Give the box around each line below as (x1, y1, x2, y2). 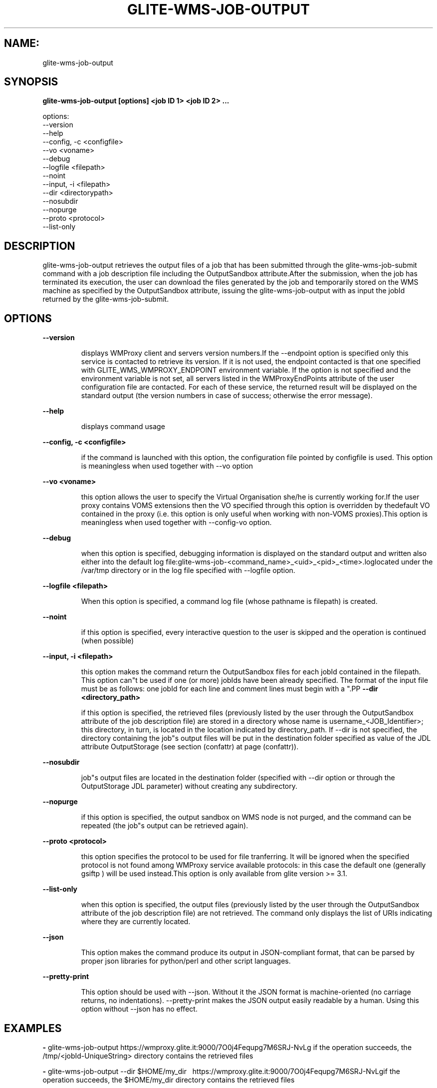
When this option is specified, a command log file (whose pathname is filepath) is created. (81, 597, 378, 606)
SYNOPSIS (4, 75, 58, 88)
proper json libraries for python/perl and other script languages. (81, 957, 291, 966)
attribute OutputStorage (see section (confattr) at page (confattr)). (81, 742, 299, 751)
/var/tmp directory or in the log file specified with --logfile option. (81, 566, 295, 575)
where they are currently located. (81, 917, 191, 926)
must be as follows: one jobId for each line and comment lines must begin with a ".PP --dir (81, 684, 378, 693)
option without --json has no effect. (81, 1005, 198, 1014)
